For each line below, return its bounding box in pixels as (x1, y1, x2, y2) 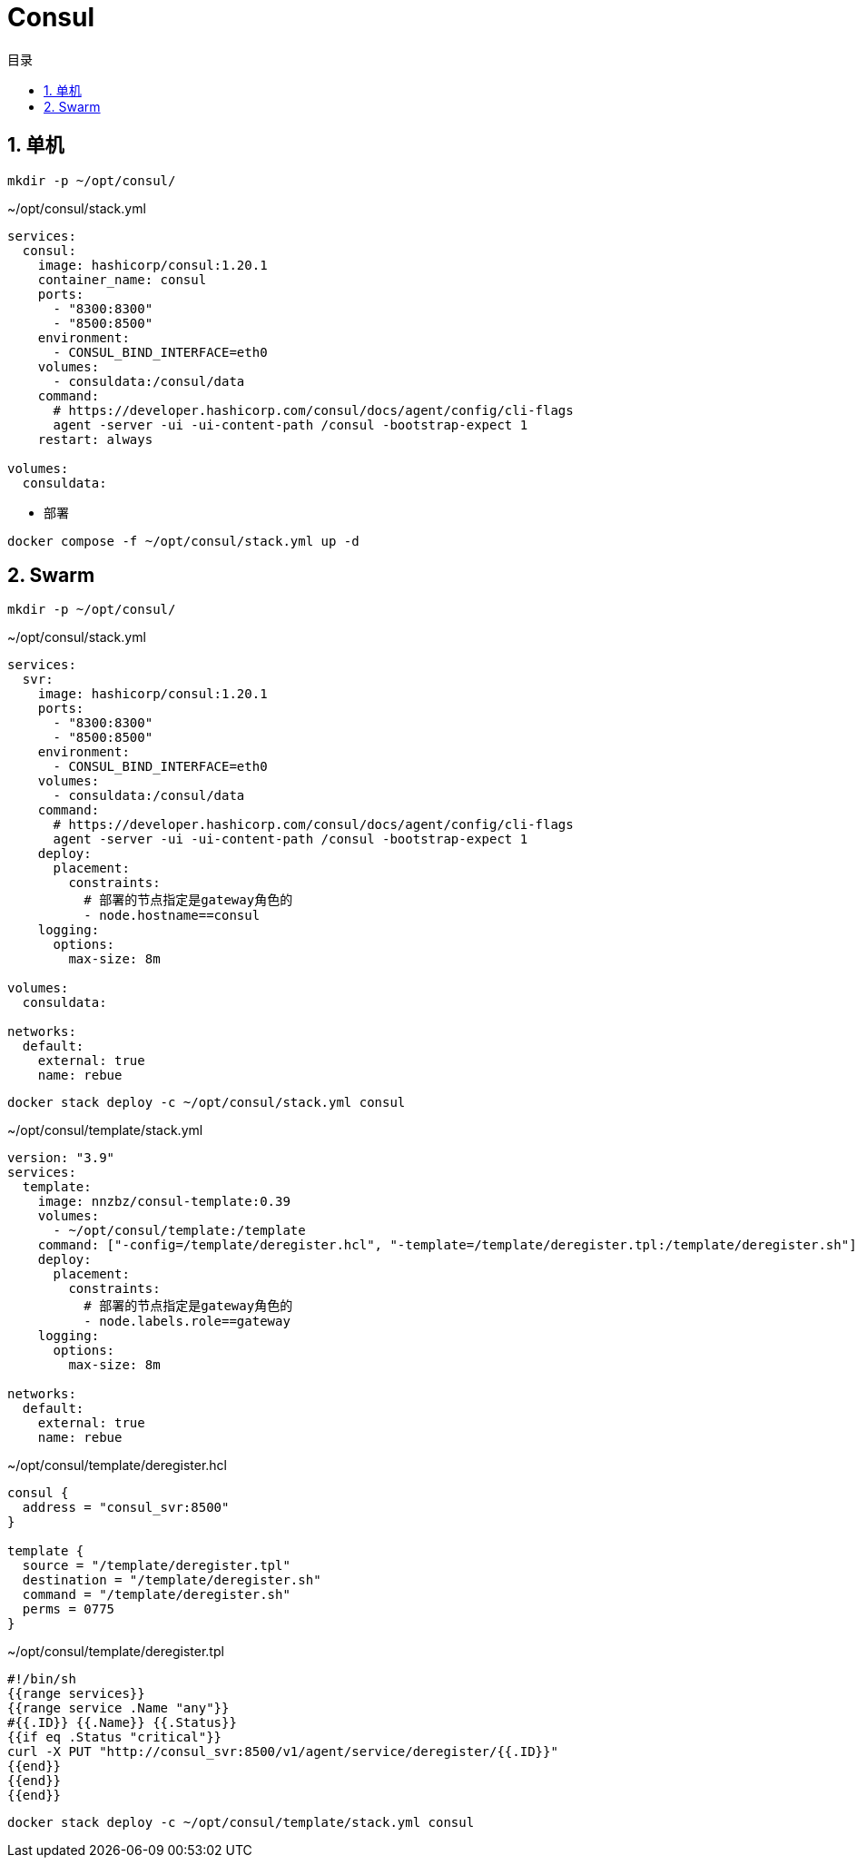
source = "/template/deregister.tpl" (22, 1558, 291, 1574)
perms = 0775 (22, 1602, 115, 1617)
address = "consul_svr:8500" (22, 1500, 230, 1515)
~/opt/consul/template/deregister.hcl (7, 1457, 228, 1474)
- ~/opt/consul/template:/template (53, 1223, 306, 1238)
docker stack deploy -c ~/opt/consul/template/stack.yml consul (7, 1815, 475, 1830)
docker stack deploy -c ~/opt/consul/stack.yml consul (7, 1095, 406, 1110)
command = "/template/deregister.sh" (22, 1587, 291, 1603)
